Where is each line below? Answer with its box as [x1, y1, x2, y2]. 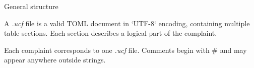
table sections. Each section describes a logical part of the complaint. [4, 28, 217, 38]
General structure [4, 1, 58, 11]
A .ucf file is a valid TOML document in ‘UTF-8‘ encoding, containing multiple [4, 18, 250, 28]
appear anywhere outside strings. [4, 54, 106, 65]
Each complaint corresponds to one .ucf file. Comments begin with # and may [4, 44, 247, 55]
